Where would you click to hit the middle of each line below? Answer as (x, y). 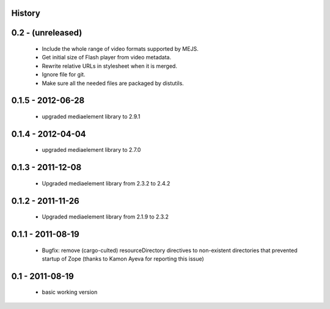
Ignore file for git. (64, 75)
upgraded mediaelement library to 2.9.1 (91, 117)
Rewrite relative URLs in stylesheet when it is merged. (109, 66)
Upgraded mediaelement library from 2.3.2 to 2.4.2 (106, 183)
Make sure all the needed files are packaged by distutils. (113, 83)
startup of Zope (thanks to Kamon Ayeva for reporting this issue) (123, 259)
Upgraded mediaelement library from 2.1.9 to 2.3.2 (105, 217)
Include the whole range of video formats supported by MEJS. (120, 49)
